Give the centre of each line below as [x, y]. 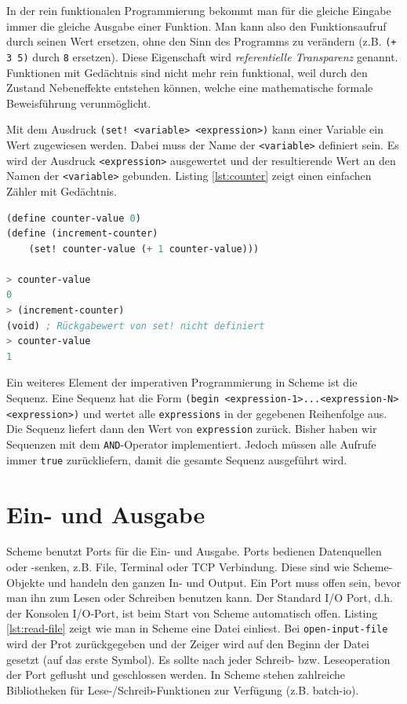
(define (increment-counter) [82, 234]
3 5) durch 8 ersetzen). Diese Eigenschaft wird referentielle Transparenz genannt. [202, 56]
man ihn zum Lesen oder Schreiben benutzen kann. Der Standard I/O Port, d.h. [200, 598]
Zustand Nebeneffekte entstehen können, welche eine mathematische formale [190, 88]
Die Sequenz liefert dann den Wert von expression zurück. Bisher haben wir [192, 429]
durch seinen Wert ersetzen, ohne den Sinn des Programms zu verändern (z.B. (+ [202, 41]
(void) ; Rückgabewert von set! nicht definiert [136, 326]
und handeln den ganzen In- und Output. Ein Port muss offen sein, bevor [225, 582]
